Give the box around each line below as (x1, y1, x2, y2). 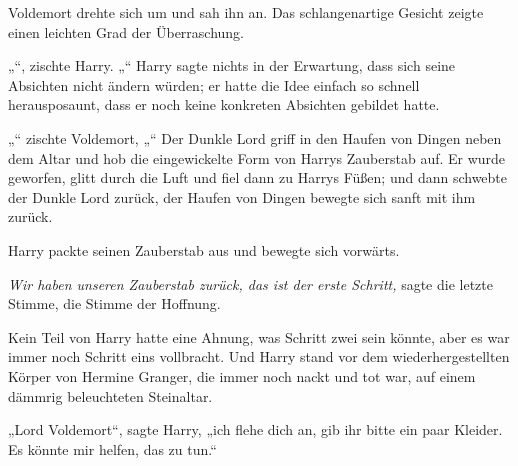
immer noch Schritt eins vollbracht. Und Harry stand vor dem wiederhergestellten (8, 346, 510, 367)
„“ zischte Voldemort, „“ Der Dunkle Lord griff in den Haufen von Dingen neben (8, 127, 502, 148)
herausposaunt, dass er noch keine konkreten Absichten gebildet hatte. (8, 94, 440, 115)
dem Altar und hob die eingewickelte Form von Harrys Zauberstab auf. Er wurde (8, 147, 506, 168)
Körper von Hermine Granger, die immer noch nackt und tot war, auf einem (8, 365, 476, 386)
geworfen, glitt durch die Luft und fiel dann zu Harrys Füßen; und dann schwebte (8, 167, 508, 188)
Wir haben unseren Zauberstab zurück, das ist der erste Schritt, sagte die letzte (8, 273, 493, 294)
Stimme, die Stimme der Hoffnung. (8, 293, 221, 314)
